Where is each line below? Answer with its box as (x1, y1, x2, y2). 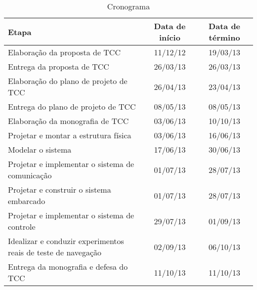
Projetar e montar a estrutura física (8, 129, 131, 141)
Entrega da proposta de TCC (8, 61, 109, 72)
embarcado (8, 195, 45, 207)
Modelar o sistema (8, 144, 72, 155)
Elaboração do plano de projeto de (8, 75, 128, 86)
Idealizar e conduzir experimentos (8, 235, 124, 247)
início (159, 32, 180, 43)
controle (8, 221, 36, 232)
